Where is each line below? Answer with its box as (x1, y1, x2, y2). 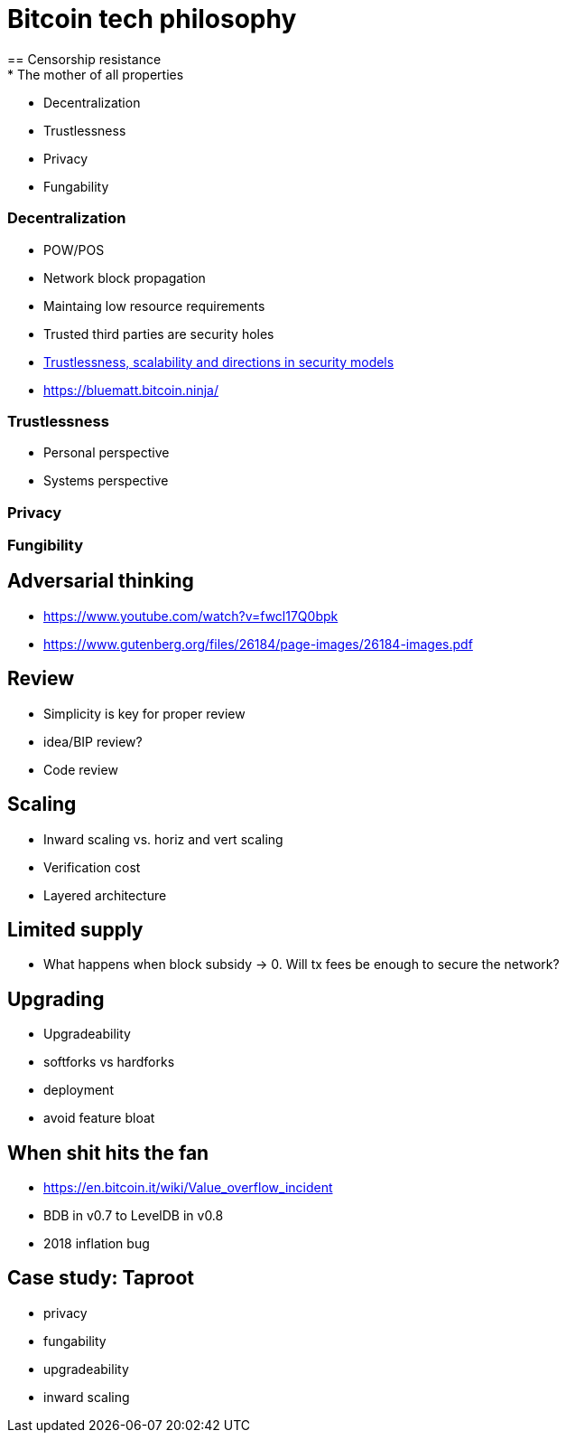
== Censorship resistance (7, 51, 162, 67)
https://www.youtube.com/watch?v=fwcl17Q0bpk (43, 607, 339, 624)
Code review (43, 761, 118, 777)
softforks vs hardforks (43, 1054, 175, 1070)
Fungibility (7, 536, 84, 554)
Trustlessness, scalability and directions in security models (43, 353, 394, 370)
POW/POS (43, 241, 105, 258)
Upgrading (7, 987, 105, 1011)
